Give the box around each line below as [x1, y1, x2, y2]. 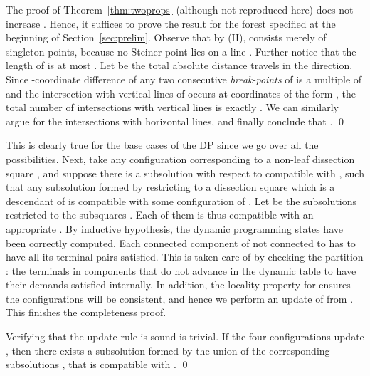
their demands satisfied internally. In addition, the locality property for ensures [6, 277, 351, 292]
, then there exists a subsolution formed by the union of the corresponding [6, 343, 330, 357]
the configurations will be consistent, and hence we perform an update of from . [6, 291, 354, 305]
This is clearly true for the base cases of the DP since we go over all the [6, 137, 319, 152]
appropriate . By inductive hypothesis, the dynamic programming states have [6, 221, 343, 236]
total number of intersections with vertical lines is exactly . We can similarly [6, 100, 339, 115]
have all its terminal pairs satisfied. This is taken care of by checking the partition [6, 249, 364, 264]
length [6, 58, 33, 73]
